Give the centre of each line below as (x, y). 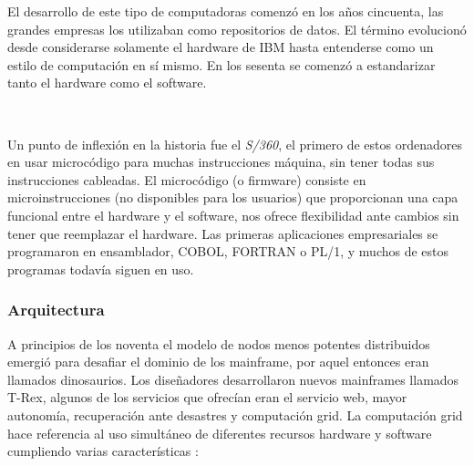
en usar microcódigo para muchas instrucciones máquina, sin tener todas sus (221, 162)
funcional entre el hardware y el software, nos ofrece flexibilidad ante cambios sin (233, 215)
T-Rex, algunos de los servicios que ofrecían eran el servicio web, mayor (207, 397)
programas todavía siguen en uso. (101, 269)
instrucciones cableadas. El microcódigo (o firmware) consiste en (187, 179)
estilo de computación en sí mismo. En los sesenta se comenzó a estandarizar (222, 64)
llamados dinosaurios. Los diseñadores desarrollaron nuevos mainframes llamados (233, 379)
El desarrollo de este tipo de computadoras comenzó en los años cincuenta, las (226, 11)
